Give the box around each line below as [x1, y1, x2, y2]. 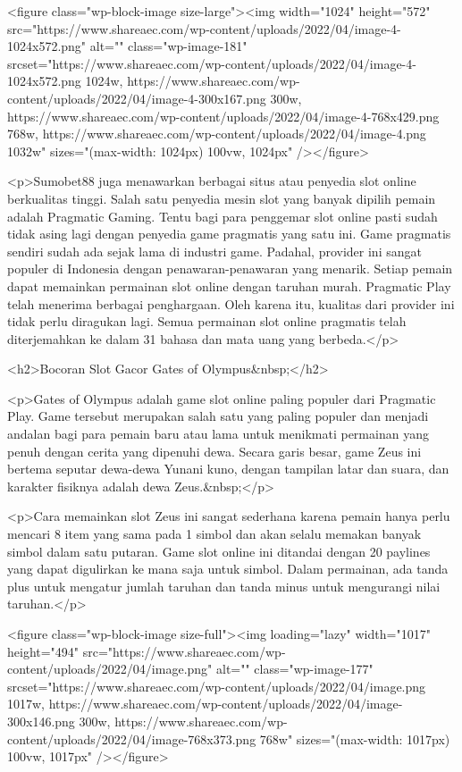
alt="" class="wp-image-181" [89, 37, 248, 55]
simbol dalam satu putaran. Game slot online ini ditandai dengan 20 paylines [7, 541, 431, 560]
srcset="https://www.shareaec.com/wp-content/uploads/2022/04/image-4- [7, 54, 416, 72]
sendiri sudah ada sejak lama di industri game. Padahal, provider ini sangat [7, 241, 422, 260]
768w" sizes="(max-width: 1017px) [259, 729, 450, 748]
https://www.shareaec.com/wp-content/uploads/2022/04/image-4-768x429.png [7, 106, 440, 125]
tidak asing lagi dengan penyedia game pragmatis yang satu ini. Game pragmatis [7, 224, 451, 243]
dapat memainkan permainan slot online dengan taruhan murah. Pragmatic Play [7, 276, 451, 295]
